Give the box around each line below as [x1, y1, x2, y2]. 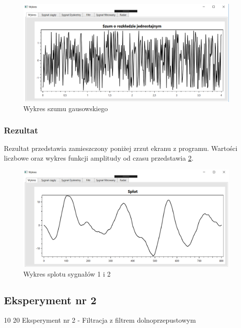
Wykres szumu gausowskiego [23, 103, 108, 114]
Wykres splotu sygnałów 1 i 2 [23, 268, 111, 279]
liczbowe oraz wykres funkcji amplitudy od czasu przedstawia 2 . [4, 152, 193, 163]
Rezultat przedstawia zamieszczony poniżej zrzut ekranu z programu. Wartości [4, 143, 238, 153]
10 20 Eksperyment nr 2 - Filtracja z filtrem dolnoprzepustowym [4, 315, 196, 325]
